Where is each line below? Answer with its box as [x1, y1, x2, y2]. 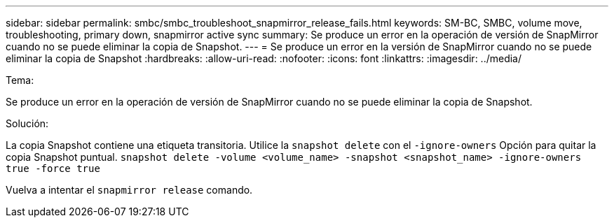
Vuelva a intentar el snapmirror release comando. [6, 184, 253, 196]
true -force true [6, 163, 100, 174]
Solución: [6, 117, 49, 129]
